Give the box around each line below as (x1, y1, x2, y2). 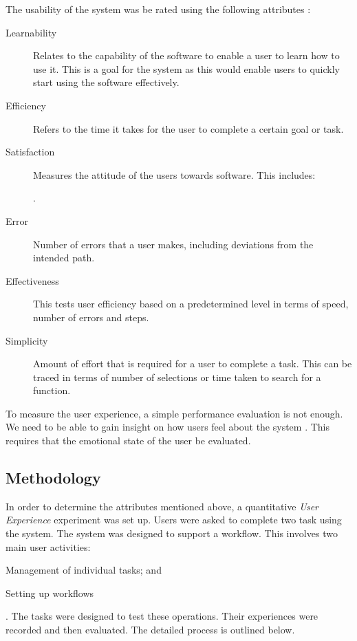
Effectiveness (6, 273, 59, 287)
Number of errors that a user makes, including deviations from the (33, 237, 314, 251)
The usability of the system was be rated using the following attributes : (6, 2, 311, 16)
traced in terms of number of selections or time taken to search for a (33, 369, 321, 384)
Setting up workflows (6, 585, 94, 600)
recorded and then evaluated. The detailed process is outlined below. (6, 622, 295, 637)
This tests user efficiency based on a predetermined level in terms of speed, (33, 296, 349, 311)
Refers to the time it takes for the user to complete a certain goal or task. (33, 121, 344, 135)
